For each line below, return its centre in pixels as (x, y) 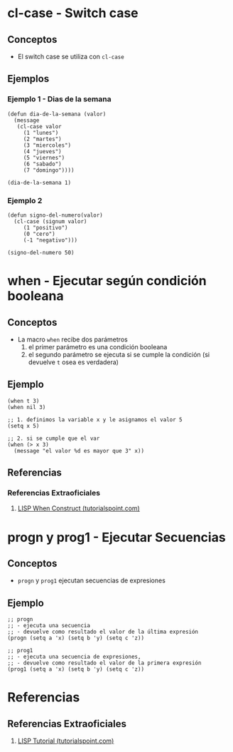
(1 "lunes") (41, 133)
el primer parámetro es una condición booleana (98, 346)
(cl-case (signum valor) (50, 221)
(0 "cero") (39, 234)
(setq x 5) (23, 426)
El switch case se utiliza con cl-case (71, 56)
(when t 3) (23, 401)
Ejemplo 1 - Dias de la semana (59, 99)
